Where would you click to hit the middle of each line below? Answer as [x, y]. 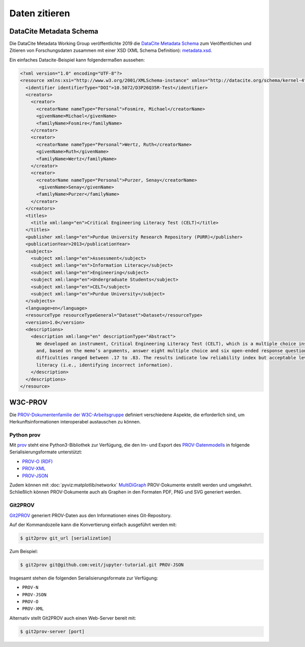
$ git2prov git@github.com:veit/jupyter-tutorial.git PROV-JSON [102, 565]
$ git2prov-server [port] [52, 631]
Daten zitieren [40, 13]
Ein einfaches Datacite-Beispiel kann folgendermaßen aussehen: [77, 60]
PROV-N [30, 588]
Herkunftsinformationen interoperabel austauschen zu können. [75, 421]
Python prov [25, 435]
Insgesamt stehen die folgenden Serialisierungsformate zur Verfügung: [84, 578]
